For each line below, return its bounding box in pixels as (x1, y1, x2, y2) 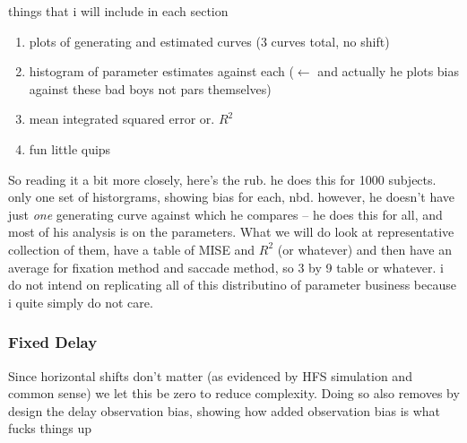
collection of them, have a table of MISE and (8, 239, 255, 258)
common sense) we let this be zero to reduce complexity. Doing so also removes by (8, 384, 460, 403)
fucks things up (8, 419, 92, 438)
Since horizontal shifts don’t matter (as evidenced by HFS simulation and (8, 366, 412, 385)
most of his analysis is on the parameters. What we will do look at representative (8, 222, 454, 241)
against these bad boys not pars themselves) (29, 79, 272, 98)
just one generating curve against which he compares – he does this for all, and (8, 204, 443, 223)
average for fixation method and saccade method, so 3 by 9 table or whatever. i (8, 257, 445, 276)
